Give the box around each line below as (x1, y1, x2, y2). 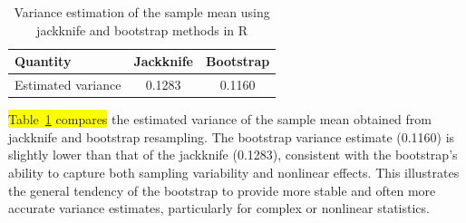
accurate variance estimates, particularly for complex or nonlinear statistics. (8, 199, 430, 218)
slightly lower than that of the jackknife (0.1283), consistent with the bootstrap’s (8, 145, 458, 164)
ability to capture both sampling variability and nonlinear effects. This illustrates (8, 162, 460, 181)
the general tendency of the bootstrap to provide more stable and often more (8, 180, 436, 199)
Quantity (15, 52, 72, 71)
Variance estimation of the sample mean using (14, 3, 270, 21)
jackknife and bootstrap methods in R (36, 20, 248, 39)
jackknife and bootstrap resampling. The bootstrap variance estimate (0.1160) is (8, 127, 455, 146)
